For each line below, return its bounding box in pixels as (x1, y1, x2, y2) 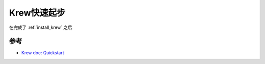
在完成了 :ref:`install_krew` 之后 (9, 24, 72, 30)
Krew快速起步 (9, 7, 66, 18)
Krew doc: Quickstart (21, 50, 64, 56)
